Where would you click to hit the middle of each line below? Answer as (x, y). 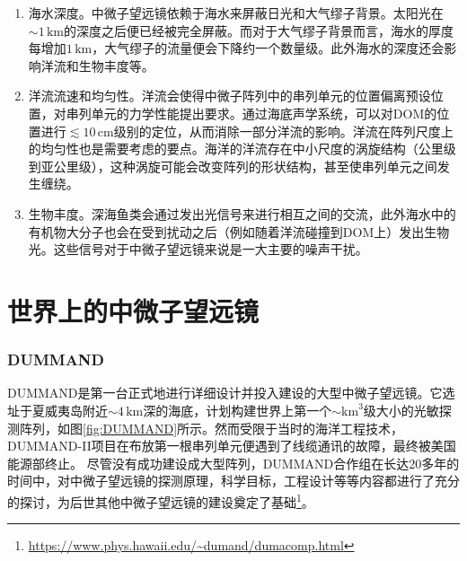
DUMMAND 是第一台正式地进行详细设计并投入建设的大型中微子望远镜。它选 (231, 393)
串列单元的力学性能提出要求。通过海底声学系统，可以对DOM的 (251, 113)
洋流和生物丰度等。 (97, 65)
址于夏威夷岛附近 (57, 410)
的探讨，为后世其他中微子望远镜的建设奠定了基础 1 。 (161, 500)
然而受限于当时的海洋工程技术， (309, 428)
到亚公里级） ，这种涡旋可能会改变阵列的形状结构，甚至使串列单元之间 (233, 166)
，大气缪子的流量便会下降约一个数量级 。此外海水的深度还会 (268, 48)
